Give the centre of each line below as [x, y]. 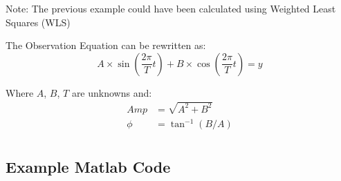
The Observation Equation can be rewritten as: [106, 45]
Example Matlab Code [88, 166]
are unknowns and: [112, 92]
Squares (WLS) [38, 22]
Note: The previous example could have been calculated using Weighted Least [171, 8]
